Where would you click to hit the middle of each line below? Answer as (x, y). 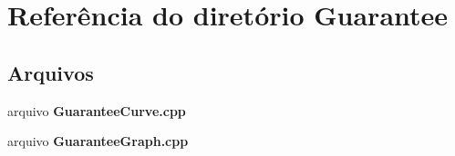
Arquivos (51, 72)
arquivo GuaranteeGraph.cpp (98, 141)
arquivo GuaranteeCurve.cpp (97, 110)
